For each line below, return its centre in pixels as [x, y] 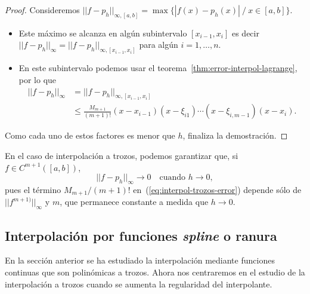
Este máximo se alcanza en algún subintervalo [103, 33]
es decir [245, 33]
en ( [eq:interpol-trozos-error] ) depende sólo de [217, 189]
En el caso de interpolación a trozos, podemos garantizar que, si [122, 156]
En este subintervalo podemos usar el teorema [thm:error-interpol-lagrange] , [158, 68]
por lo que [38, 79]
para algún [159, 45]
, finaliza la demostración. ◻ [235, 135]
